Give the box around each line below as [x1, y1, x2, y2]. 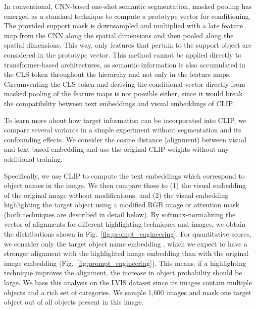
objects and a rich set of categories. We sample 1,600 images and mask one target [4, 287, 252, 297]
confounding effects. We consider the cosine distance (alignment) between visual [4, 134, 247, 144]
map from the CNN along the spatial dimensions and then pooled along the [4, 30, 234, 40]
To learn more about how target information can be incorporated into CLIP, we [4, 115, 247, 125]
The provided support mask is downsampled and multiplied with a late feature [4, 20, 243, 31]
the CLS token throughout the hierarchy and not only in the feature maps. [4, 69, 231, 79]
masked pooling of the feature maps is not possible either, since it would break [4, 88, 243, 99]
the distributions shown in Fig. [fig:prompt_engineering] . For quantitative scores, [4, 229, 252, 239]
